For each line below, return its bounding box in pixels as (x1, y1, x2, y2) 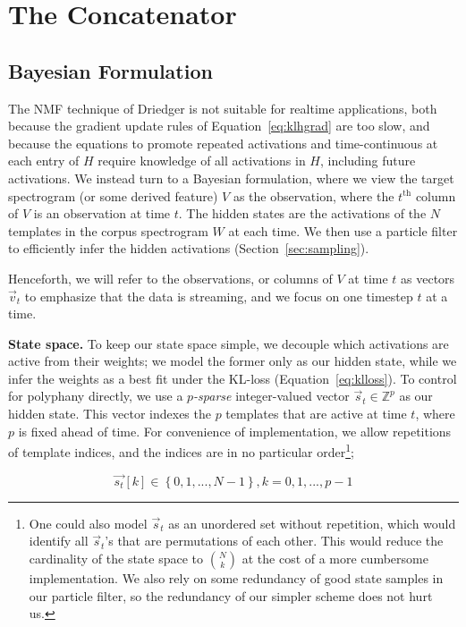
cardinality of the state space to (29, 548, 204, 567)
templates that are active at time (225, 404, 407, 423)
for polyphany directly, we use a (8, 386, 183, 405)
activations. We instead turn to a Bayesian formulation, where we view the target (8, 168, 454, 187)
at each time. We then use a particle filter (228, 221, 458, 240)
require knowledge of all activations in (97, 151, 306, 170)
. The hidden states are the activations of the (178, 204, 427, 223)
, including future (319, 151, 416, 170)
